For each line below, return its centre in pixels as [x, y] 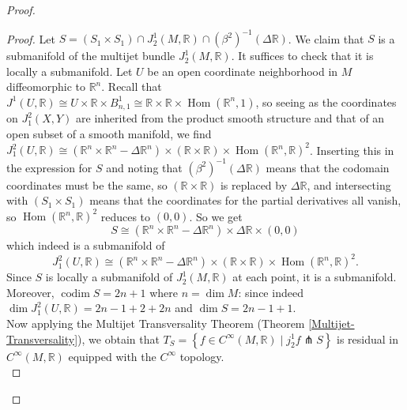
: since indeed [271, 292]
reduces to [126, 216]
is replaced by [254, 184]
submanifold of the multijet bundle [91, 56]
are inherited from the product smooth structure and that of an [230, 118]
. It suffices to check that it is [302, 56]
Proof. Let [31, 38]
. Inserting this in [352, 150]
